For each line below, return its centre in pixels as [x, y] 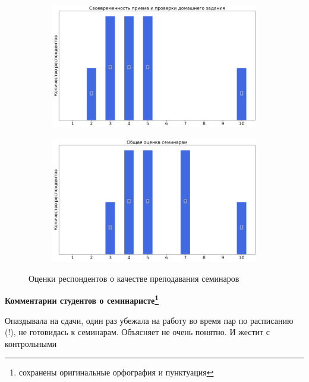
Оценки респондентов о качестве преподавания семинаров [134, 278]
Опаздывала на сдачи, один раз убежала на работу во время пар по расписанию [149, 320]
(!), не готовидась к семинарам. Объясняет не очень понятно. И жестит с [138, 332]
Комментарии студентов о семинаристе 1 [82, 299]
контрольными [31, 343]
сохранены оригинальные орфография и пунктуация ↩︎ [116, 372]
